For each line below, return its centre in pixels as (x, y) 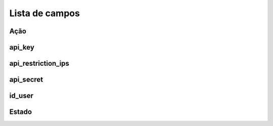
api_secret (26, 80)
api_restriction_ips (39, 64)
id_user (21, 96)
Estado (21, 112)
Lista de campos (45, 13)
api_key (22, 47)
